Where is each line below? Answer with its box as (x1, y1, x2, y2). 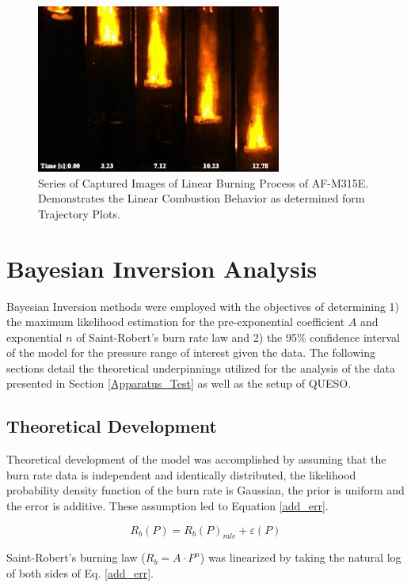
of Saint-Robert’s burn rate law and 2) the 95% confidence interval (76, 328, 400, 345)
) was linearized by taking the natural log (200, 549, 401, 566)
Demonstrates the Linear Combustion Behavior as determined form (38, 190, 365, 206)
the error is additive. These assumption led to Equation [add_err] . (6, 498, 329, 514)
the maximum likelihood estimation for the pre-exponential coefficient (6, 313, 345, 330)
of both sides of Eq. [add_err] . (6, 565, 154, 581)
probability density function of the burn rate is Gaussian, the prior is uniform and (6, 482, 405, 498)
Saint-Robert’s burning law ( (6, 549, 146, 566)
